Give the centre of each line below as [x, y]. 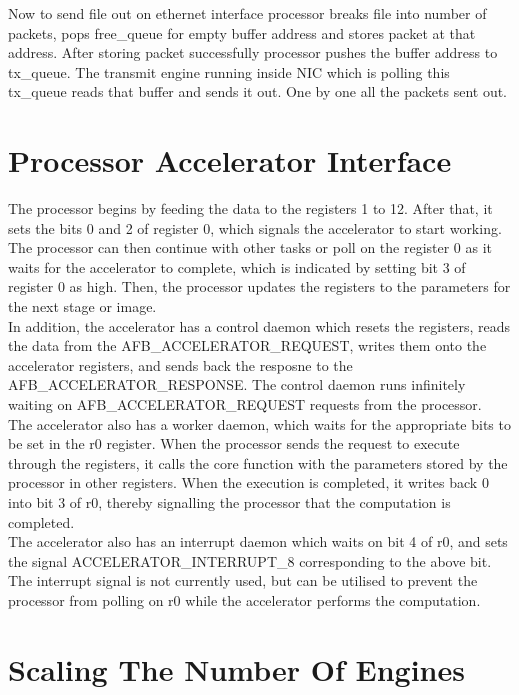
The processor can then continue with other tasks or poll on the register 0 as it [250, 247]
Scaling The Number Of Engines [236, 668]
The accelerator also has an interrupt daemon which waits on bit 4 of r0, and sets [258, 541]
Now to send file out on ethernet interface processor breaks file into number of [247, 13]
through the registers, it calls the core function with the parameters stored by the [258, 462]
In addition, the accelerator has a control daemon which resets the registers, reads [259, 325]
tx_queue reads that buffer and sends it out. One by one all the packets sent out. [257, 91]
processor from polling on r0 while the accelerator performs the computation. [244, 599]
